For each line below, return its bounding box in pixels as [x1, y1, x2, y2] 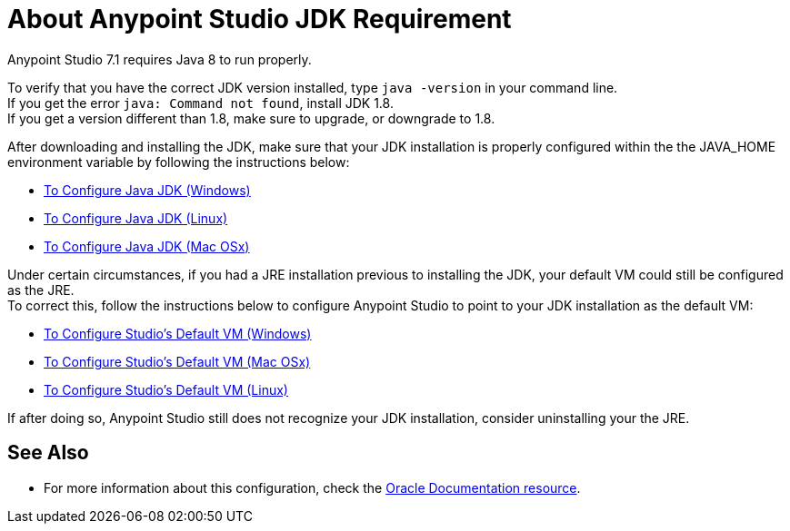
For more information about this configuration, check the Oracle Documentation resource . [44, 479, 581, 496]
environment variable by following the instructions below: [7, 153, 350, 170]
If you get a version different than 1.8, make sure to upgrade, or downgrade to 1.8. [7, 110, 495, 126]
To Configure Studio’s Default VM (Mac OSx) [44, 353, 311, 369]
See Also [7, 441, 89, 465]
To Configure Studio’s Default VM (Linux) [44, 381, 288, 398]
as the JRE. [7, 281, 75, 298]
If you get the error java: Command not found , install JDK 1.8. [7, 94, 394, 111]
